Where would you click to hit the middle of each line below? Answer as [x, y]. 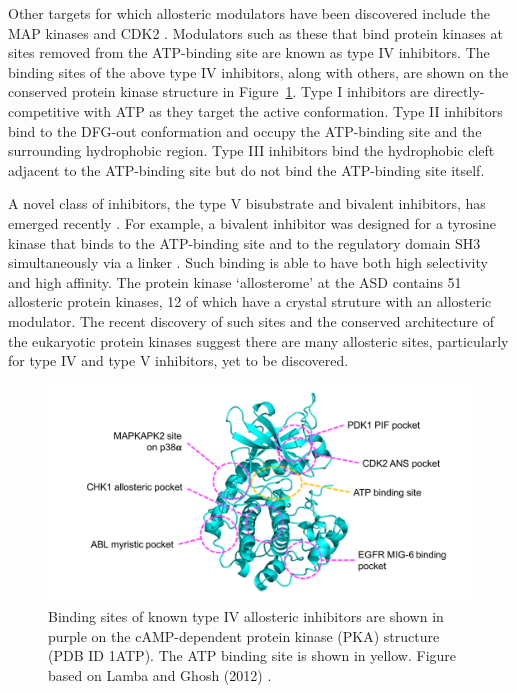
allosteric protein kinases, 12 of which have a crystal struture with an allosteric [250, 301]
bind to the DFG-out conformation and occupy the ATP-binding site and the [245, 130]
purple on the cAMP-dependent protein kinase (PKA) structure [244, 635]
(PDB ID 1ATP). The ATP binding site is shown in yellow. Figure [252, 655]
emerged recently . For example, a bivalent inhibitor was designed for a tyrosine [252, 222]
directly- [459, 91]
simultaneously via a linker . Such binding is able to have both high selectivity [248, 262]
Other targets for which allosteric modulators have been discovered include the [249, 13]
